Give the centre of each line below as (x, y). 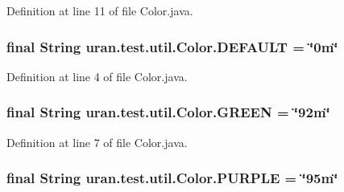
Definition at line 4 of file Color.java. (97, 76)
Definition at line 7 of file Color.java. (97, 142)
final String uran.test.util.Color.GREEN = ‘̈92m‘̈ (168, 112)
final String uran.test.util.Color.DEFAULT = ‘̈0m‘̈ (172, 46)
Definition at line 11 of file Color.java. (100, 10)
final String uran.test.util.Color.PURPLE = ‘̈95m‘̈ (172, 178)
